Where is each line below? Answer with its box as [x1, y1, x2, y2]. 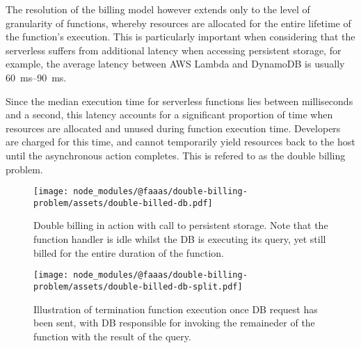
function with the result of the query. [33, 329, 191, 343]
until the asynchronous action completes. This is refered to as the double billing [6, 148, 346, 162]
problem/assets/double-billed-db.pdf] [33, 198, 213, 208]
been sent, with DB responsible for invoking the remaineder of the [33, 315, 315, 330]
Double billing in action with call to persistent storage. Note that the [33, 218, 328, 232]
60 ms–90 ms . [6, 70, 67, 84]
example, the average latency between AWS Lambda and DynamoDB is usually [6, 56, 345, 71]
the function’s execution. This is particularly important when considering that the [6, 29, 355, 44]
